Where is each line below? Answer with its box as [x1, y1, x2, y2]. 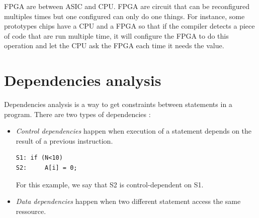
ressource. [16, 205, 46, 216]
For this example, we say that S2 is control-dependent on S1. [16, 179, 204, 189]
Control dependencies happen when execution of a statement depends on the [16, 126, 252, 136]
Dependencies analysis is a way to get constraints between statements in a [4, 99, 232, 110]
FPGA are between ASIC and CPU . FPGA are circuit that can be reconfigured [4, 1, 249, 11]
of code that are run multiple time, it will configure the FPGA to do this [4, 30, 229, 41]
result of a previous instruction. [16, 135, 113, 146]
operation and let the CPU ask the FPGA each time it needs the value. [4, 40, 224, 51]
